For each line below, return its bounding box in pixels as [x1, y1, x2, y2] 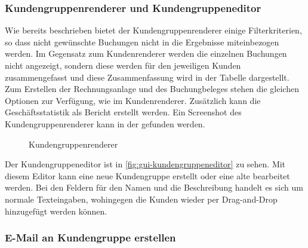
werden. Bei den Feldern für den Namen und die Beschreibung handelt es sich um [5, 181, 303, 194]
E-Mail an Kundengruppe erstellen [5, 230, 176, 245]
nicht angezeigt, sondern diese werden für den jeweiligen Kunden [5, 59, 241, 71]
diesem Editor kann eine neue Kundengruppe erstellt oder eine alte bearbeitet [5, 169, 290, 182]
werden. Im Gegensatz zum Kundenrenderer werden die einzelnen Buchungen [5, 47, 287, 60]
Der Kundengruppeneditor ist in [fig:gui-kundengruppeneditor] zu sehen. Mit [5, 158, 286, 170]
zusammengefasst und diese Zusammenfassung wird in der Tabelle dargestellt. [5, 71, 289, 83]
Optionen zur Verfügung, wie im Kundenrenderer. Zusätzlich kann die [5, 94, 261, 106]
